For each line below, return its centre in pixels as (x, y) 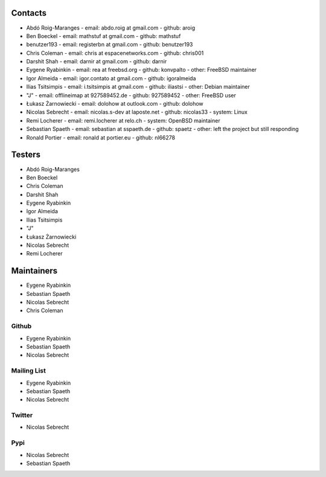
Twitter (22, 415)
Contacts (29, 13)
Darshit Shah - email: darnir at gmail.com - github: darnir (97, 62)
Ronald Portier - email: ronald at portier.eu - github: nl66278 (101, 137)
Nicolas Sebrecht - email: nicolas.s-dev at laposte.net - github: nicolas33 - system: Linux (137, 112)
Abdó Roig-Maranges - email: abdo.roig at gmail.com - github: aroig (111, 28)
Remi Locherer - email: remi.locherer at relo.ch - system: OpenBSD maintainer (123, 120)
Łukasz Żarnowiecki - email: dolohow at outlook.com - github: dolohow (115, 104)
